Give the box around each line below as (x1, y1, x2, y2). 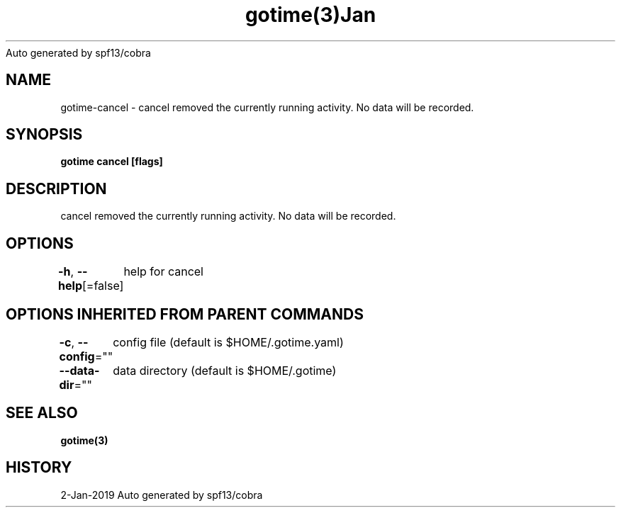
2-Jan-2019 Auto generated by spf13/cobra (60, 488, 263, 501)
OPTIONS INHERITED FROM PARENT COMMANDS (6, 305, 364, 323)
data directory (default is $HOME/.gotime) (113, 363, 337, 378)
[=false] (82, 278, 124, 293)
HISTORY (6, 458, 72, 477)
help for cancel (123, 264, 203, 279)
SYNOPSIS (6, 125, 83, 144)
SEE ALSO (6, 404, 78, 422)
